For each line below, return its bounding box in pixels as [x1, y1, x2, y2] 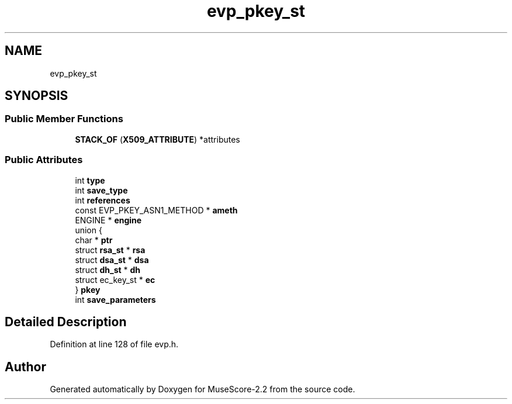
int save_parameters [75, 294, 156, 305]
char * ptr [75, 234, 113, 245]
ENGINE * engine [75, 215, 142, 225]
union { [75, 225, 102, 235]
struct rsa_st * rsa [75, 244, 146, 255]
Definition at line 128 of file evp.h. [50, 339, 179, 350]
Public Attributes [5, 154, 83, 166]
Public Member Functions [5, 113, 123, 125]
